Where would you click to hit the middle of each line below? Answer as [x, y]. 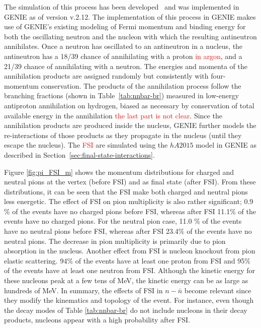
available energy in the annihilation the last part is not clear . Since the [113, 115]
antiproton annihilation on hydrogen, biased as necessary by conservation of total [129, 105]
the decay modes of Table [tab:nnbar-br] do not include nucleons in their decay [126, 310]
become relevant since [218, 290]
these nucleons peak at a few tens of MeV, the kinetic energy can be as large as [126, 280]
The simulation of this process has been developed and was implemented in [122, 7]
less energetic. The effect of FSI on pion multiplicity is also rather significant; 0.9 [129, 201]
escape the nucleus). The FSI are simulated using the [86, 145]
